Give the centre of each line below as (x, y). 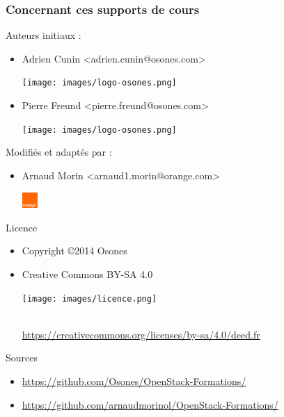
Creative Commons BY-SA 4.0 (87, 273)
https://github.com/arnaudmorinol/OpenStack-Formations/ (150, 404)
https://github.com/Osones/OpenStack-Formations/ (134, 381)
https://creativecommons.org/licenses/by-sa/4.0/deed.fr (141, 334)
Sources (22, 358)
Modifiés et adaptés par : (59, 152)
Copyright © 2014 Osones (74, 251)
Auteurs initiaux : (44, 35)
